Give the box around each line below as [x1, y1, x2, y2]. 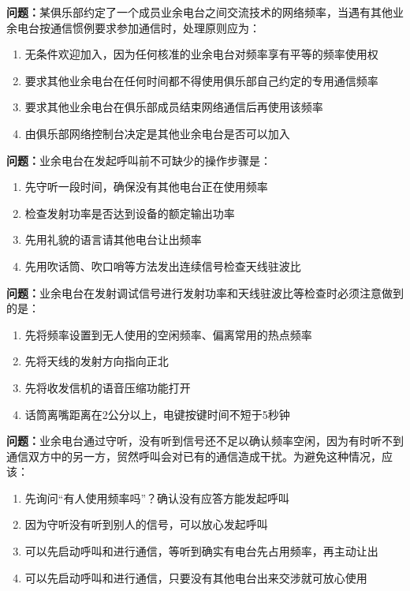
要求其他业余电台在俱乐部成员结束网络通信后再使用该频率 [24, 99, 323, 115]
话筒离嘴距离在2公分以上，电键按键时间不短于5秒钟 [24, 406, 290, 422]
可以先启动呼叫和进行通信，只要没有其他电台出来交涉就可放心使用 [24, 569, 367, 585]
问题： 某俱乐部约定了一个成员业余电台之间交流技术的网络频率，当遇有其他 [6, 4, 393, 20]
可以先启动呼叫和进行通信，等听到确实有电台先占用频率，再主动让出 [24, 543, 378, 559]
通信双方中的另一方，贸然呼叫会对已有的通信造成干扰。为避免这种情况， [6, 447, 382, 464]
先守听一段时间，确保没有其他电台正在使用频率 [24, 178, 268, 195]
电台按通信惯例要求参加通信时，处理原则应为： [17, 19, 260, 36]
